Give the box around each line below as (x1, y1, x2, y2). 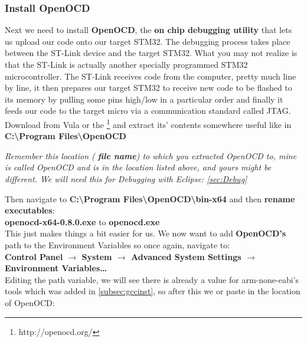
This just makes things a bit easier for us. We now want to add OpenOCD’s (5, 227, 286, 239)
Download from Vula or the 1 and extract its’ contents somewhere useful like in (5, 116, 292, 130)
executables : (5, 204, 55, 216)
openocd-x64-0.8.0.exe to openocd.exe (5, 215, 160, 228)
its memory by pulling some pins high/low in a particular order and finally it (5, 93, 283, 105)
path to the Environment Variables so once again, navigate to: (5, 238, 230, 251)
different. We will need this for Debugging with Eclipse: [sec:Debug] (5, 173, 247, 185)
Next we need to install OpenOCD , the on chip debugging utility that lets (5, 24, 292, 36)
